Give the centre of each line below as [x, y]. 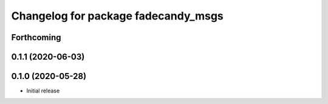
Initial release [43, 91]
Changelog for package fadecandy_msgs [118, 16]
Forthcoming [36, 37]
